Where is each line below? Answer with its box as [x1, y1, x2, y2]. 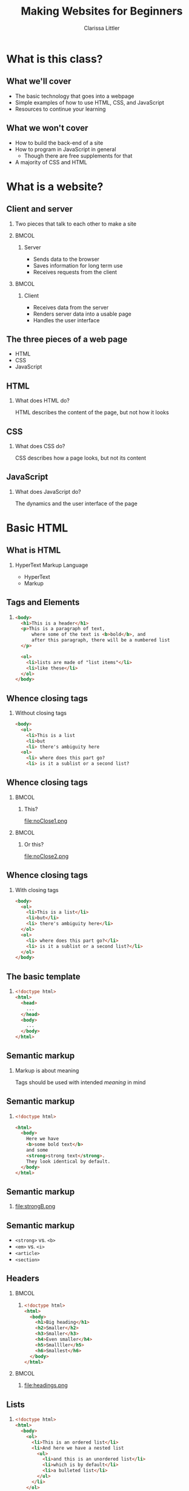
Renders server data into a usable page [33, 310, 131, 317]
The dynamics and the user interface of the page [15, 500, 138, 507]
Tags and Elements [6, 597, 80, 607]
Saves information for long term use [33, 261, 123, 269]
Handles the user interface [33, 316, 100, 323]
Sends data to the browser [33, 255, 100, 263]
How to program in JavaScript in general [15, 145, 116, 153]
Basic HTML [6, 521, 68, 534]
